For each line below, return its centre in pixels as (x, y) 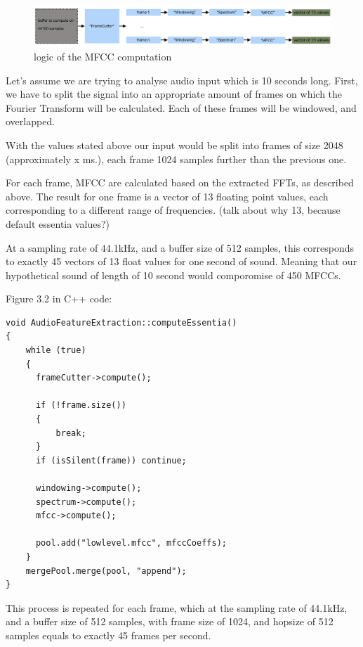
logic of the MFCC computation (103, 56)
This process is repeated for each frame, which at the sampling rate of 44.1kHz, (177, 607)
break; (71, 433)
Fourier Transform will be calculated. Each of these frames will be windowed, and (181, 107)
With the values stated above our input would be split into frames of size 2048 (174, 145)
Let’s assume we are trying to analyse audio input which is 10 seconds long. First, (182, 80)
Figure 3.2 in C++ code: (59, 299)
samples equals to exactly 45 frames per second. (108, 635)
